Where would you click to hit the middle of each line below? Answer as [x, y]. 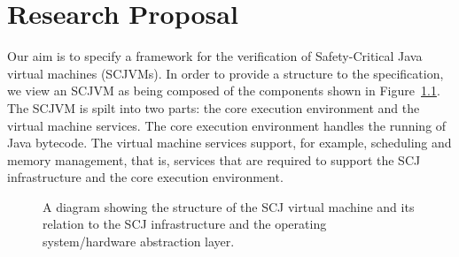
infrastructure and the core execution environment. [145, 177]
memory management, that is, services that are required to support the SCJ [214, 159]
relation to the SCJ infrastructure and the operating [185, 224]
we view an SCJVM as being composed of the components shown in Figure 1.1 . [224, 91]
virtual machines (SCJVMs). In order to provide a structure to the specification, [226, 73]
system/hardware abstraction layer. [139, 242]
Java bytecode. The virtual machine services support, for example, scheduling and [229, 143]
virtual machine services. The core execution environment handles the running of [227, 125]
